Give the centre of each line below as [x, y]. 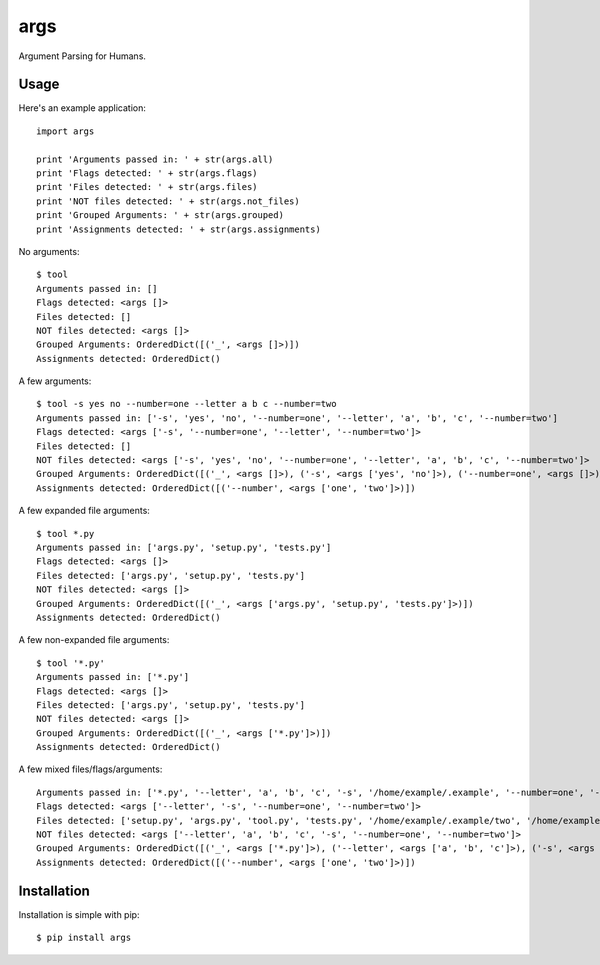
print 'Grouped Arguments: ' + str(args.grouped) [160, 215]
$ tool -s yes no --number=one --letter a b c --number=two [186, 404]
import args [65, 131]
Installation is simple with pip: [79, 914]
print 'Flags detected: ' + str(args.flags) [147, 173]
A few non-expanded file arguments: [94, 640]
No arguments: [49, 251]
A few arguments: [55, 381]
